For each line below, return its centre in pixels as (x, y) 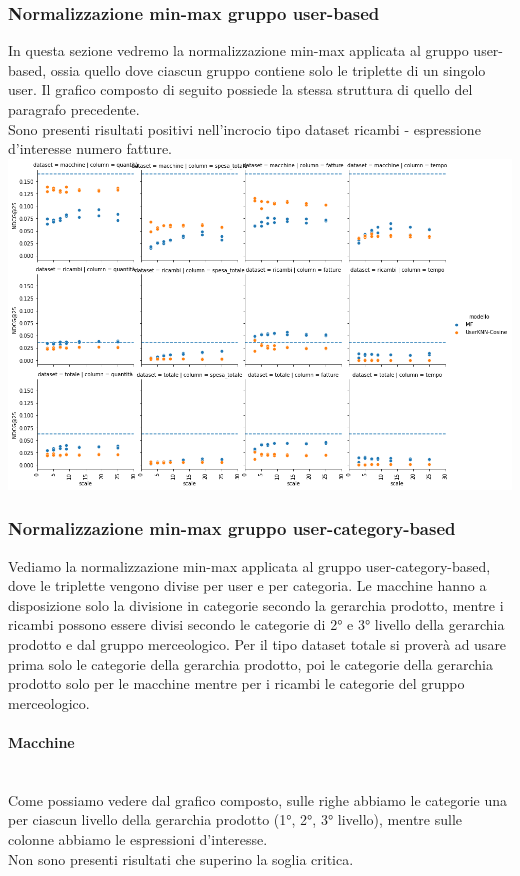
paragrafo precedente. (74, 109)
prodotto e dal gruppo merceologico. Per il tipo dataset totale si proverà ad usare (257, 643)
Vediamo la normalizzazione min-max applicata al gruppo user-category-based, (249, 565)
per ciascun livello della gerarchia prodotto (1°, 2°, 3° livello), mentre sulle (235, 819)
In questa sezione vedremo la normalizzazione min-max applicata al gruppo (238, 50)
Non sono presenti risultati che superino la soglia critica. (181, 858)
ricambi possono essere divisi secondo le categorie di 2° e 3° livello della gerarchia (256, 624)
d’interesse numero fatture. (90, 148)
